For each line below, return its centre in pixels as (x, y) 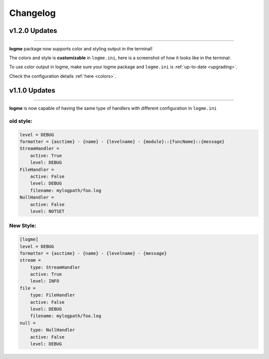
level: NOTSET (47, 211)
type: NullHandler (53, 330)
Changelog (32, 13)
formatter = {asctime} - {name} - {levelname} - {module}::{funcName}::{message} (122, 142)
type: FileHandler (53, 295)
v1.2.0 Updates (33, 31)
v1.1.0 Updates (32, 90)
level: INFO (45, 281)
